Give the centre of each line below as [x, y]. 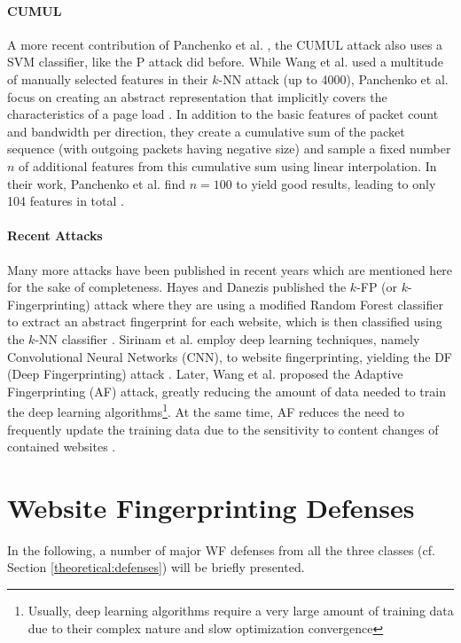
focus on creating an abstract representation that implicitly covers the [197, 96]
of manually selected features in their [108, 78]
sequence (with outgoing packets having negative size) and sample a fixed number [229, 149]
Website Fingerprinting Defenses [211, 507]
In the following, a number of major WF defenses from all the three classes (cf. [221, 549]
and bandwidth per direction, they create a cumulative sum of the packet [206, 131]
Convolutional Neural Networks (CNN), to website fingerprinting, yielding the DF [230, 356]
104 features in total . [66, 201]
